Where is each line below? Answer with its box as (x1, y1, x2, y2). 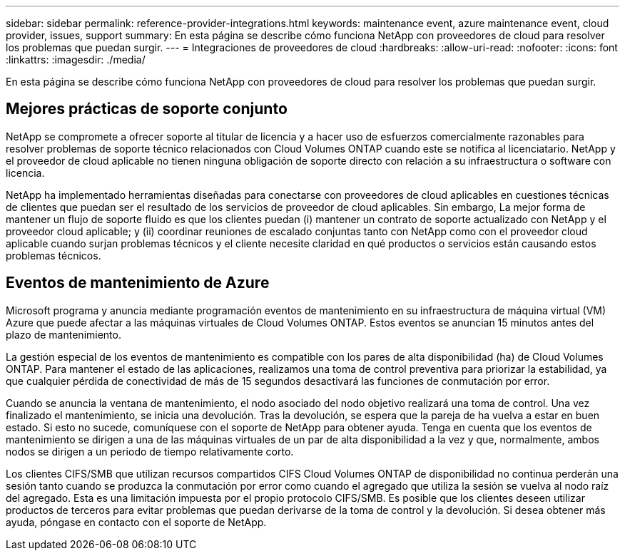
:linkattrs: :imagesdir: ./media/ (6, 53, 146, 66)
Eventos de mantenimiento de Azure (6, 274, 270, 292)
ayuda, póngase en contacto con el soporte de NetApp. (6, 515, 267, 528)
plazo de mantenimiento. (6, 328, 121, 341)
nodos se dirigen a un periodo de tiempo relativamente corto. (6, 445, 294, 458)
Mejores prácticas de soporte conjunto (6, 100, 288, 118)
